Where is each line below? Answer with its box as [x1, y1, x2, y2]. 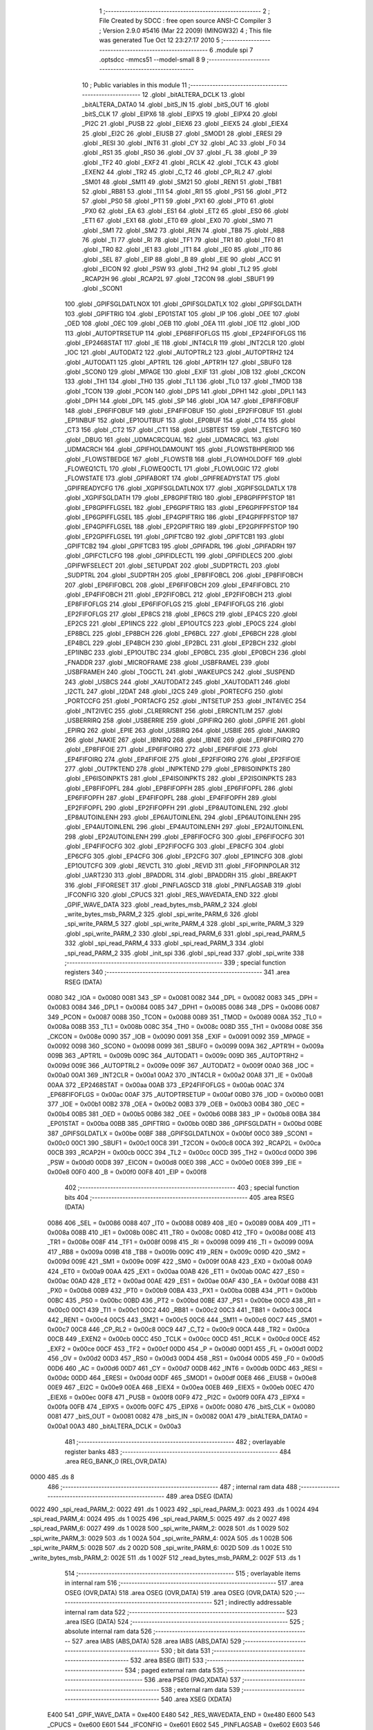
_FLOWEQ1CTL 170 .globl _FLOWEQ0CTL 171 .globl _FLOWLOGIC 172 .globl [64, 464, 279, 473]
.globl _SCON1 [82, 284, 122, 292]
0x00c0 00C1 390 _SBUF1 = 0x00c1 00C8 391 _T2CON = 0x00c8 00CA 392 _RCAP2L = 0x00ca [47, 1138, 321, 1147]
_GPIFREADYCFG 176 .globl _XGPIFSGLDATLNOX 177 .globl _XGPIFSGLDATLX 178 [64, 484, 297, 492]
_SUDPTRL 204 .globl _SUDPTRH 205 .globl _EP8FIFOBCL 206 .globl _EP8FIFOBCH [64, 571, 303, 579]
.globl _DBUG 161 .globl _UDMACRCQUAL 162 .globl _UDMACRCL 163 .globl [64, 435, 279, 444]
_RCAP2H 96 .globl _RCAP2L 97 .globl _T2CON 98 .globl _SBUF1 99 [82, 274, 274, 283]
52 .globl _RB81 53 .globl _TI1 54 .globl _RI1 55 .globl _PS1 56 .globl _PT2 [82, 188, 287, 196]
